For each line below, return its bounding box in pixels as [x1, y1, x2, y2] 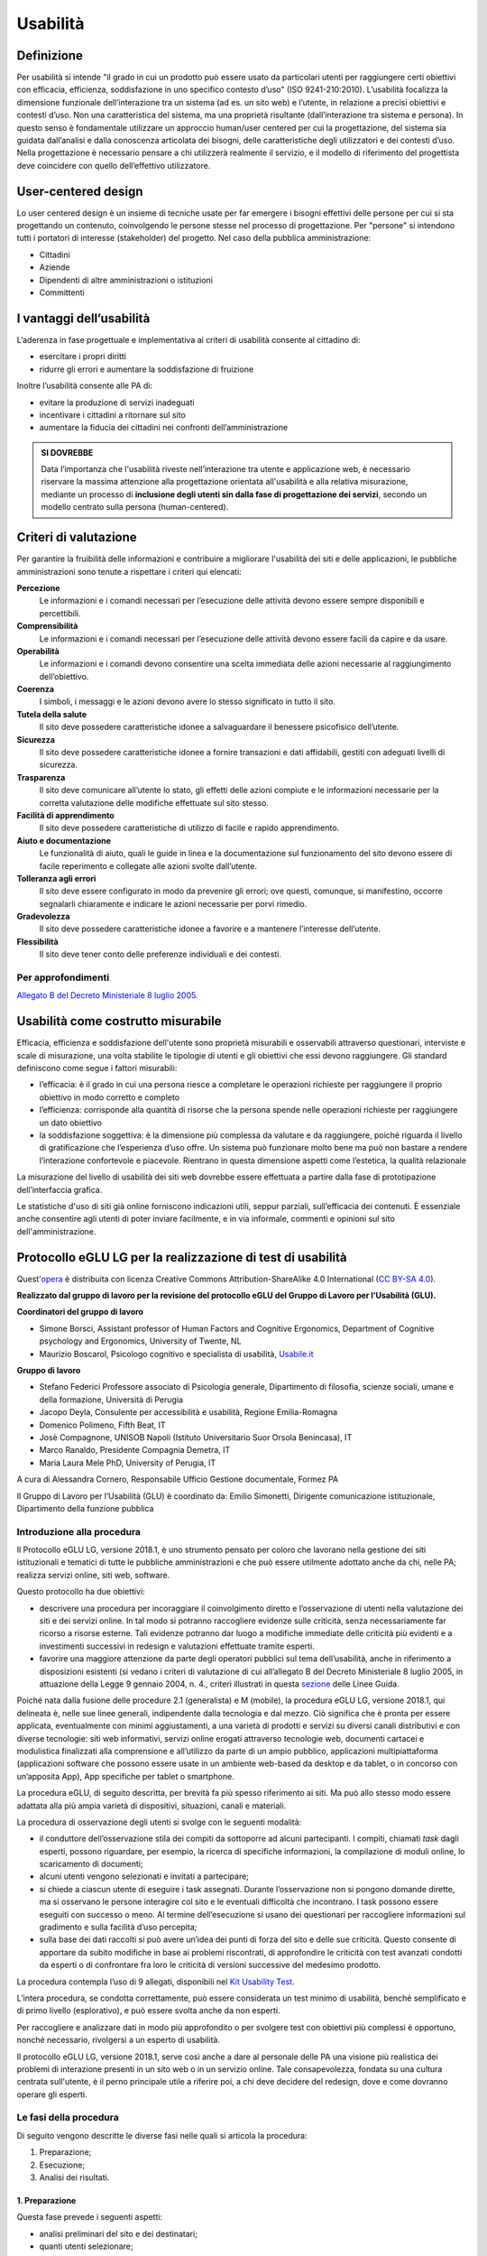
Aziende [39, 262, 70, 273]
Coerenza [16, 684, 54, 695]
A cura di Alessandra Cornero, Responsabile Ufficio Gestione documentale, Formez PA [16, 1474, 338, 1484]
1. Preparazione [16, 2196, 77, 2206]
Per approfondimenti [16, 971, 110, 984]
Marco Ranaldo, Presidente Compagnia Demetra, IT [39, 1445, 231, 1456]
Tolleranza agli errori [16, 873, 96, 883]
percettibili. [39, 607, 81, 618]
